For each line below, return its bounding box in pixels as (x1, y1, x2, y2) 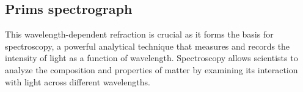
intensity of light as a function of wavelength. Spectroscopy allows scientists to (5, 51, 298, 64)
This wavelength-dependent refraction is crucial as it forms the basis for (5, 28, 274, 41)
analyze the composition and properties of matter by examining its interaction (5, 63, 298, 76)
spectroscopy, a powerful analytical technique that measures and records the (5, 39, 290, 52)
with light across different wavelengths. (5, 75, 150, 88)
